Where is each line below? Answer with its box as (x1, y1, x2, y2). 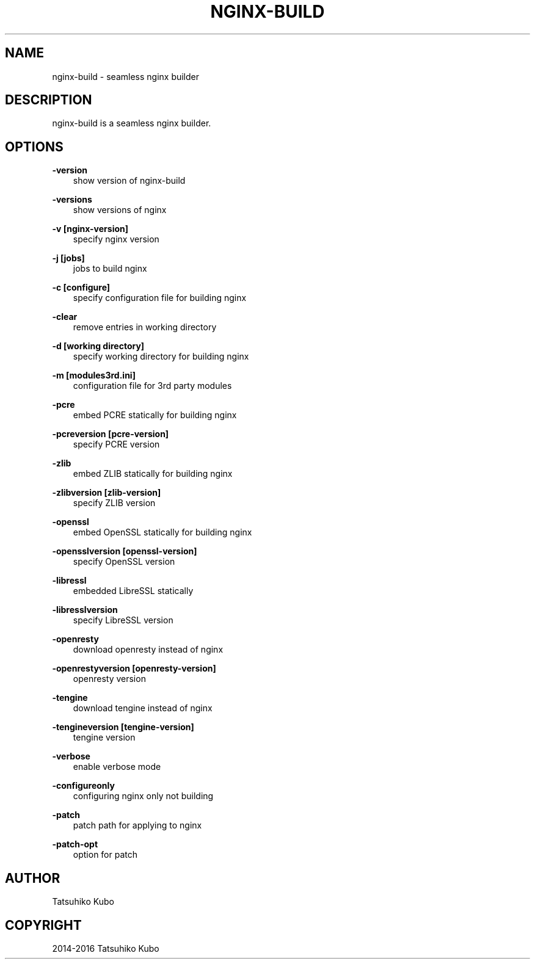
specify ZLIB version (73, 498, 156, 509)
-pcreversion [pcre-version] (52, 429, 169, 440)
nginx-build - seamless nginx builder (52, 71, 200, 82)
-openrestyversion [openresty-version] (52, 663, 216, 674)
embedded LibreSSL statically (73, 585, 194, 596)
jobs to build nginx (73, 263, 147, 274)
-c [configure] (52, 282, 111, 293)
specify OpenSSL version (73, 556, 175, 567)
